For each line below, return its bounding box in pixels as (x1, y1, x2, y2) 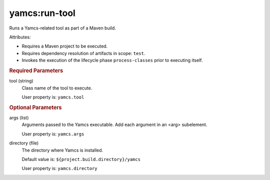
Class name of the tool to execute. (21, 85, 92, 91)
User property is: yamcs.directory (21, 165, 97, 171)
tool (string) (9, 78, 33, 84)
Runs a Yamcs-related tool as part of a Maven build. (9, 25, 116, 31)
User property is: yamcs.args (21, 130, 84, 137)
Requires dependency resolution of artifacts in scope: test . (21, 50, 145, 56)
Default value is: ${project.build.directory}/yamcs (21, 156, 141, 162)
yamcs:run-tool (9, 7, 76, 18)
